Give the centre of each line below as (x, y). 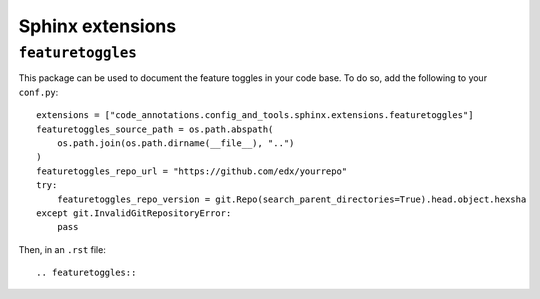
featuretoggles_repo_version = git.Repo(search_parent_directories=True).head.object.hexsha (291, 199)
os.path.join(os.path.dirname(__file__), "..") (175, 143)
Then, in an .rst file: (62, 249)
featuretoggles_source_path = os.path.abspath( (155, 129)
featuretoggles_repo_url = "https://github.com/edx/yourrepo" (192, 171)
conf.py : (38, 92)
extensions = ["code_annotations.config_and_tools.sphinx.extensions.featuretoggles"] (255, 115)
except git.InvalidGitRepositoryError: (134, 213)
